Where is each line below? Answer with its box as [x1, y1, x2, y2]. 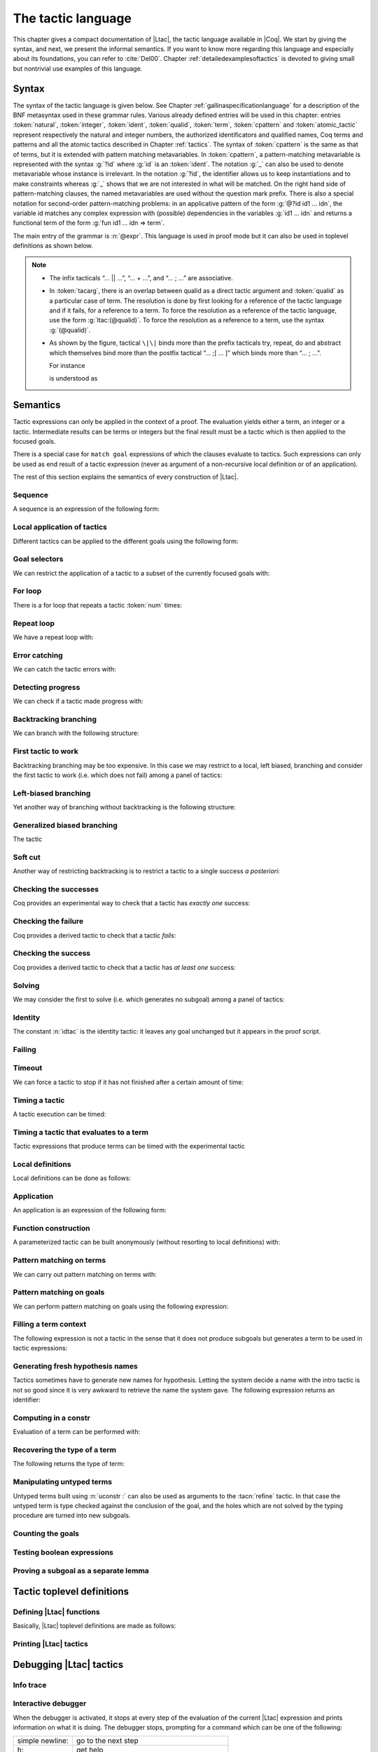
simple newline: [17, 1736, 69, 1746]
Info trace [13, 1680, 47, 1690]
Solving [13, 980, 40, 990]
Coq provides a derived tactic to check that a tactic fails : [13, 931, 176, 939]
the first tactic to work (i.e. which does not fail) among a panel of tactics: [13, 771, 223, 779]
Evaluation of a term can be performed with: [13, 1428, 141, 1436]
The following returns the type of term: [13, 1460, 125, 1468]
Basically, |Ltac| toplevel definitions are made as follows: [13, 1622, 176, 1630]
